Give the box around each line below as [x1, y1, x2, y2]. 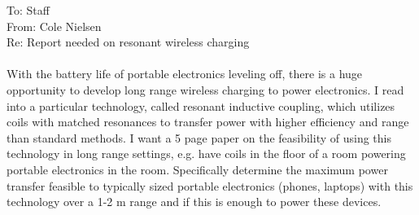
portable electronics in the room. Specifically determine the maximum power [7, 160, 388, 178]
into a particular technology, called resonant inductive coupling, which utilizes [7, 97, 395, 114]
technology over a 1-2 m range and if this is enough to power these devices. [7, 193, 382, 210]
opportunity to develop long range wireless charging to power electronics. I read [7, 81, 404, 98]
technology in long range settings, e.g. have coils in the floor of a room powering [7, 145, 406, 162]
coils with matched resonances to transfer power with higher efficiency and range [7, 113, 409, 130]
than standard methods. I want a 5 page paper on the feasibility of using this [7, 129, 391, 146]
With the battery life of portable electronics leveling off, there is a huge [7, 65, 363, 82]
